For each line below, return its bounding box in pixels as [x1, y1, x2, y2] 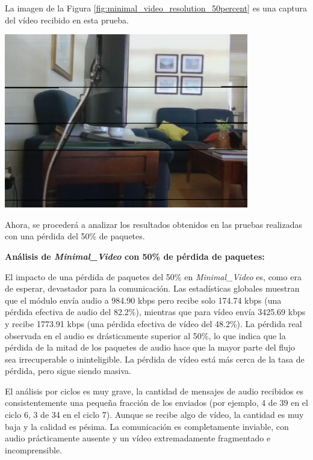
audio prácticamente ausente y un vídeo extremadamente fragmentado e [5, 432, 271, 444]
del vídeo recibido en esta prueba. [5, 13, 129, 26]
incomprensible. [5, 443, 63, 456]
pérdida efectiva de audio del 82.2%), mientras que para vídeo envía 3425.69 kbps [5, 305, 306, 318]
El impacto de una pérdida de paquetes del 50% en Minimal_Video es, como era [5, 270, 302, 283]
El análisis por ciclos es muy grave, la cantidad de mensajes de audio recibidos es [5, 384, 303, 397]
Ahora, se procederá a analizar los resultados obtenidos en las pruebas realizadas [5, 218, 302, 230]
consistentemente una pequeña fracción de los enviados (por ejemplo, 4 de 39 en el [5, 396, 308, 409]
